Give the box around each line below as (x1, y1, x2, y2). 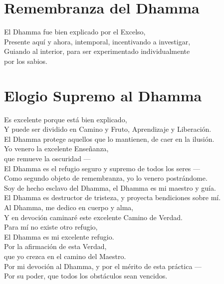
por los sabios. (4, 55, 47, 66)
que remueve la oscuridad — (4, 153, 91, 163)
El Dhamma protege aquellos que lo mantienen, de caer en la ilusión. (4, 133, 215, 144)
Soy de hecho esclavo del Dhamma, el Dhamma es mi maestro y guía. (4, 182, 216, 193)
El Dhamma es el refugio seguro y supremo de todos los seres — (4, 163, 201, 173)
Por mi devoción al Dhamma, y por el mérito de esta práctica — (4, 261, 202, 271)
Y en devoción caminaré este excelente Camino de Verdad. (4, 212, 183, 222)
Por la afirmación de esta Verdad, (4, 241, 107, 252)
